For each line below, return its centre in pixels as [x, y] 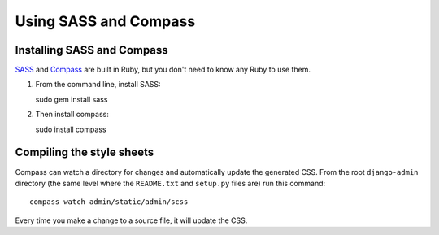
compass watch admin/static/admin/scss [109, 202]
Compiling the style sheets [85, 152]
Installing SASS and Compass [91, 50]
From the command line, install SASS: [98, 85]
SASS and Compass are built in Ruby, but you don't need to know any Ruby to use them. [163, 70]
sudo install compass [71, 129]
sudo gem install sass [72, 99]
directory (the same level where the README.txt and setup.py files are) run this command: [170, 183]
